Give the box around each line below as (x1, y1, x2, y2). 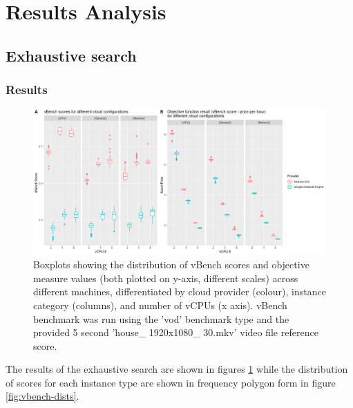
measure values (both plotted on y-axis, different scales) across (33, 270, 298, 285)
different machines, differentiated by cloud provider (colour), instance (33, 284, 326, 299)
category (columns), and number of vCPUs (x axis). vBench (33, 297, 287, 312)
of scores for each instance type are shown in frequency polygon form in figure (6, 375, 336, 389)
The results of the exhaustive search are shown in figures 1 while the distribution (6, 362, 348, 376)
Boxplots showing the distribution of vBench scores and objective (33, 257, 309, 272)
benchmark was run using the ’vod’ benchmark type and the (33, 311, 289, 326)
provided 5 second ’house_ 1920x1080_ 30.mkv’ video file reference (33, 325, 318, 340)
